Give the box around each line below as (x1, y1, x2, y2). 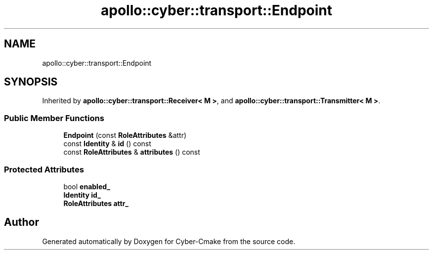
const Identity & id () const (63, 139, 151, 148)
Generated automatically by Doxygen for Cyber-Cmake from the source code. (42, 237, 296, 246)
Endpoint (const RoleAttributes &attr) (63, 131, 187, 140)
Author (4, 216, 39, 229)
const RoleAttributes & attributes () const (63, 148, 200, 157)
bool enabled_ (63, 182, 110, 191)
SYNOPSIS (4, 76, 58, 88)
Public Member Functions (4, 113, 104, 123)
